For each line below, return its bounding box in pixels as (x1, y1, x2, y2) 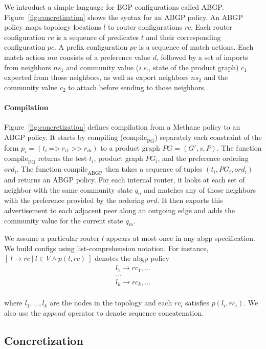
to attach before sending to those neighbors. (68, 81, 206, 92)
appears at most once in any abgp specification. (106, 233, 255, 243)
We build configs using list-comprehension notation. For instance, (4, 242, 209, 253)
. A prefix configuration (54, 42, 128, 52)
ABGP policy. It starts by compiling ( (4, 131, 123, 142)
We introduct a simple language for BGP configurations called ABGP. (4, 2, 224, 12)
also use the (4, 307, 41, 318)
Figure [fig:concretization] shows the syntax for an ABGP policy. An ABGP (4, 11, 243, 22)
